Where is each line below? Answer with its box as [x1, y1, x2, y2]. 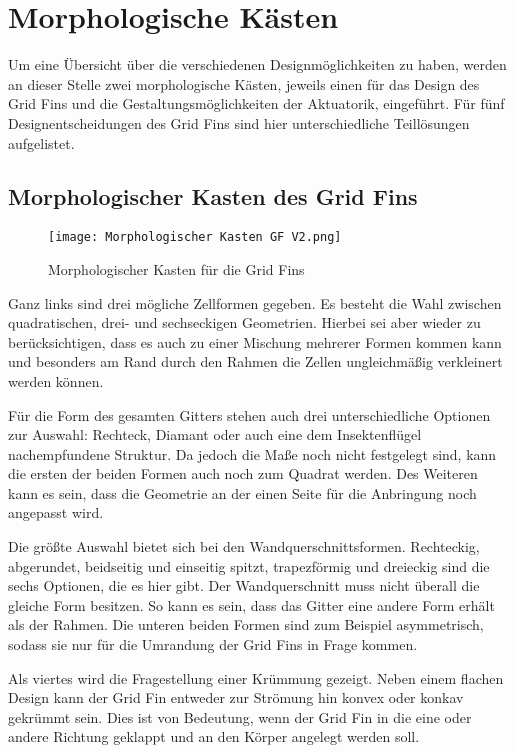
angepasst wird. [8, 502, 104, 523]
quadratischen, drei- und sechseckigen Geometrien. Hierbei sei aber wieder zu [8, 312, 481, 333]
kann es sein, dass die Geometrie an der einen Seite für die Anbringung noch [8, 482, 477, 503]
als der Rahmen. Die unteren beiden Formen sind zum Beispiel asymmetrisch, [8, 614, 484, 635]
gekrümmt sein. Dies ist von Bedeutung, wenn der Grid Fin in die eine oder [8, 706, 472, 727]
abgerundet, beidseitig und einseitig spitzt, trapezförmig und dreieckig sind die [8, 555, 490, 576]
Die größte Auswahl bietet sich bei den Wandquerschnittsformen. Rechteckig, [8, 536, 480, 557]
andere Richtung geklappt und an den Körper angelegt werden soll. [8, 726, 420, 747]
